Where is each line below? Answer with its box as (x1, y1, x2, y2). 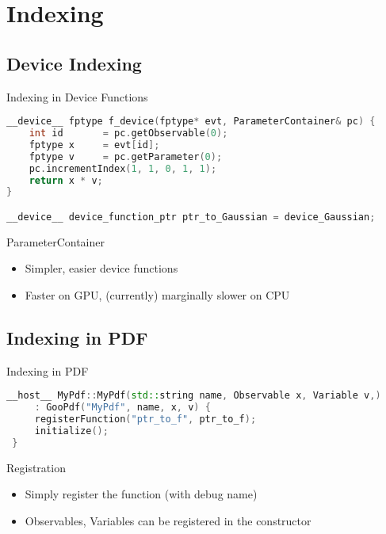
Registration (6, 459, 66, 475)
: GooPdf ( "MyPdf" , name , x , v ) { (34, 402, 211, 414)
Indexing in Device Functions (6, 88, 148, 105)
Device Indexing (6, 51, 142, 75)
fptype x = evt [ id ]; (29, 139, 160, 151)
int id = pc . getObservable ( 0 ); (29, 128, 228, 139)
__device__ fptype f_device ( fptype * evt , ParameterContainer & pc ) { (6, 116, 376, 128)
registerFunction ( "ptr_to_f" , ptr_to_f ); (34, 414, 257, 425)
